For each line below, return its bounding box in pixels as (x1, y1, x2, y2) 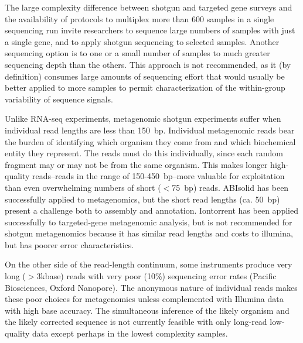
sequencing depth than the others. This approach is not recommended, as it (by (5, 58, 291, 70)
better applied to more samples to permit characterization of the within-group (5, 81, 285, 94)
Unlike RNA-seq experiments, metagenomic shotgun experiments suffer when (5, 112, 281, 125)
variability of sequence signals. (5, 92, 113, 105)
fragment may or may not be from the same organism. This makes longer (5, 158, 268, 170)
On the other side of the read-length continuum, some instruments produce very (5, 258, 292, 270)
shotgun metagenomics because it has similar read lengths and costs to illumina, (5, 227, 293, 239)
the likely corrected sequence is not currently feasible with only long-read (5, 315, 267, 328)
